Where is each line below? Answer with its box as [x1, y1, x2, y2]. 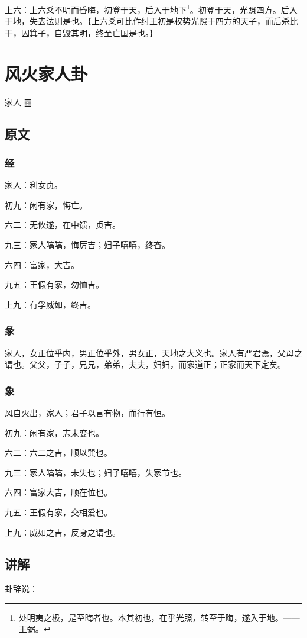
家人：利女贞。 [5, 179, 63, 191]
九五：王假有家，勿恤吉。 [5, 278, 104, 291]
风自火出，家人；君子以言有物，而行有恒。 [5, 406, 170, 418]
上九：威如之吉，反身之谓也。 [5, 526, 120, 538]
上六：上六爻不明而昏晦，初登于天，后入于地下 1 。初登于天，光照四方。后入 [5, 2, 298, 15]
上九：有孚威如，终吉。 [5, 298, 96, 310]
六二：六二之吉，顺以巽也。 [5, 446, 112, 459]
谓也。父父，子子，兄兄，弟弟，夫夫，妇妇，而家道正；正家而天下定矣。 [5, 358, 286, 370]
